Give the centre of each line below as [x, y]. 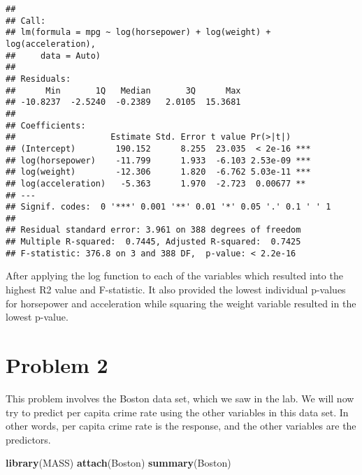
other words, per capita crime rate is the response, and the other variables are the [181, 426]
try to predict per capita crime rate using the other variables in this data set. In [177, 412]
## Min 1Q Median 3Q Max [123, 90]
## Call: [26, 21]
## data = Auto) [53, 56]
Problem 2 [57, 365]
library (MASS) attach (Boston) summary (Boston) [118, 463]
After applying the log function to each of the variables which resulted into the [174, 276]
